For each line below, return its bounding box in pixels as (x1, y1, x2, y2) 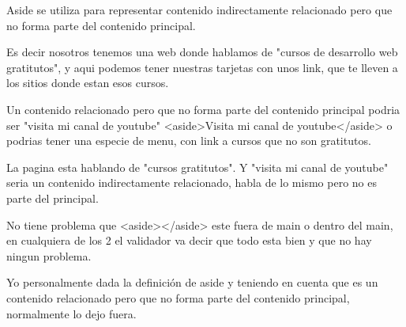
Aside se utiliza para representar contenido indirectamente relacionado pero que (6, 2, 393, 17)
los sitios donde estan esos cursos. (6, 74, 169, 91)
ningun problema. (6, 247, 92, 264)
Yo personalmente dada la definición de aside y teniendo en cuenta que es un (6, 274, 378, 291)
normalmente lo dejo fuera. (6, 305, 137, 321)
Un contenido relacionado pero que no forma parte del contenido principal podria (6, 101, 400, 117)
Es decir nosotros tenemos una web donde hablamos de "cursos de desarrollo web (6, 44, 398, 60)
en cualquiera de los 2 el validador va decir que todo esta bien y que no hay (6, 232, 372, 249)
